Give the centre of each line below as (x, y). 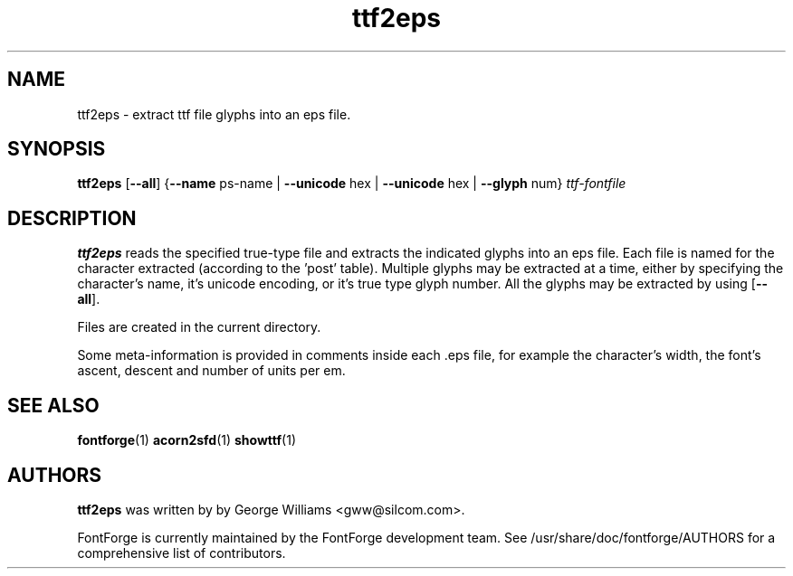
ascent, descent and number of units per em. (211, 371)
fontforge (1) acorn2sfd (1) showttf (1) (186, 440)
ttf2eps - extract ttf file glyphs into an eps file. (214, 114)
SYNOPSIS (57, 149)
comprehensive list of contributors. (182, 552)
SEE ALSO (53, 405)
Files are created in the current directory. (199, 327)
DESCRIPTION (72, 218)
